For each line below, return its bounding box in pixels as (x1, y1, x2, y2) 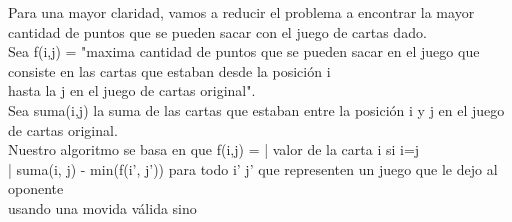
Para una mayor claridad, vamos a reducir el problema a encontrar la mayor (8, 2, 475, 22)
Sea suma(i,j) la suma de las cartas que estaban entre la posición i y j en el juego (8, 99, 505, 120)
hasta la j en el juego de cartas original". (8, 80, 256, 101)
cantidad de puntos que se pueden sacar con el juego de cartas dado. (8, 21, 427, 42)
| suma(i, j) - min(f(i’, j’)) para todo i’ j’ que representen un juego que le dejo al (8, 158, 498, 179)
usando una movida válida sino (8, 197, 197, 218)
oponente (8, 178, 64, 199)
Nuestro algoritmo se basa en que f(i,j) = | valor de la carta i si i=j (8, 139, 420, 160)
